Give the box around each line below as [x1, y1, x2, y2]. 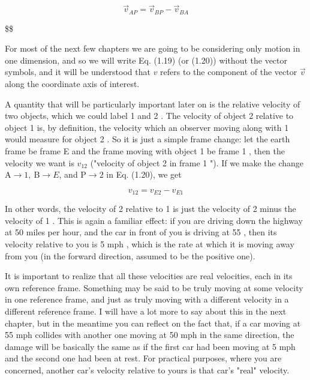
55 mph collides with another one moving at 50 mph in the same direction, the [5, 328, 294, 341]
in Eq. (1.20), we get [106, 168, 182, 181]
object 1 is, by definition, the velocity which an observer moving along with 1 [5, 121, 289, 133]
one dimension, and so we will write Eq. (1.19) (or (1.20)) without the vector [5, 53, 288, 66]
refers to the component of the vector [160, 65, 297, 78]
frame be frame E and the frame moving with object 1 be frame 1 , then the [5, 145, 285, 157]
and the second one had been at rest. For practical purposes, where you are [5, 352, 282, 364]
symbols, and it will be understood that [5, 65, 151, 78]
